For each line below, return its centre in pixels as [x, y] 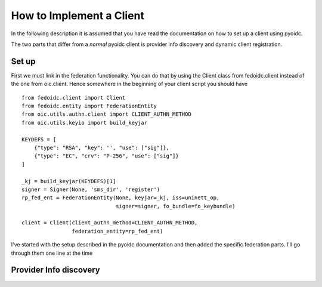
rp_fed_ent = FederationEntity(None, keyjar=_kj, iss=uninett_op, [121, 198]
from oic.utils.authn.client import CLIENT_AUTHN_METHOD [107, 114]
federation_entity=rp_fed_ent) [117, 231]
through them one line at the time [52, 253]
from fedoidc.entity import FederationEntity [89, 106]
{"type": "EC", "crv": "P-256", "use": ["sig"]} [106, 156]
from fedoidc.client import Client [74, 98]
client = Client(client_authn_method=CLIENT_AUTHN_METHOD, [110, 223]
